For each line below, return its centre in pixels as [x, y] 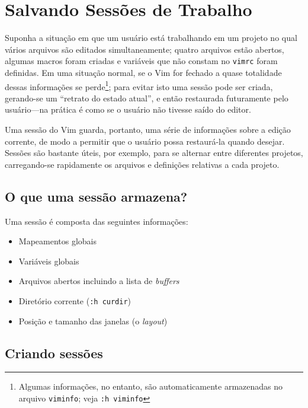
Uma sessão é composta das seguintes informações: [97, 221]
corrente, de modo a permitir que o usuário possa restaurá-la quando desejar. [145, 141]
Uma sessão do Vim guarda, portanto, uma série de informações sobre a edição [148, 129]
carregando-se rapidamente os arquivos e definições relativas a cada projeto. [142, 164]
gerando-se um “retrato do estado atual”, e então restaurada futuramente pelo [147, 98]
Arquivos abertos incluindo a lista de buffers [99, 281]
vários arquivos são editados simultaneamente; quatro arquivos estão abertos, [145, 49]
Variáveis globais [49, 261]
